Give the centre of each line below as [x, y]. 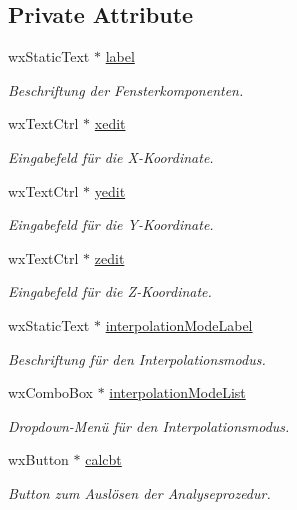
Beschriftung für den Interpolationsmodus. [137, 358]
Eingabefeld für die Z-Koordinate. [110, 291]
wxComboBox [50, 392]
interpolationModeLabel [179, 324]
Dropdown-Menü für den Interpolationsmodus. [149, 425]
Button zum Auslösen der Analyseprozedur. [139, 492]
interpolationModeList [177, 392]
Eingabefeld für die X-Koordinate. [111, 156]
